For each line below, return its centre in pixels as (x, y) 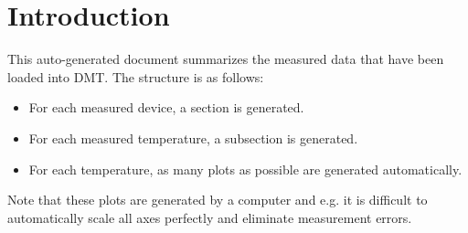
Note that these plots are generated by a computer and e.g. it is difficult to (218, 200)
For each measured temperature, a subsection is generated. (193, 138)
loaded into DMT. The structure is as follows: (136, 76)
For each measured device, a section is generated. (166, 107)
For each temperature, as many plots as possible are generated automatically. (245, 169)
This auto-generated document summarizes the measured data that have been (226, 59)
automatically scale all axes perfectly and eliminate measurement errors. (210, 217)
